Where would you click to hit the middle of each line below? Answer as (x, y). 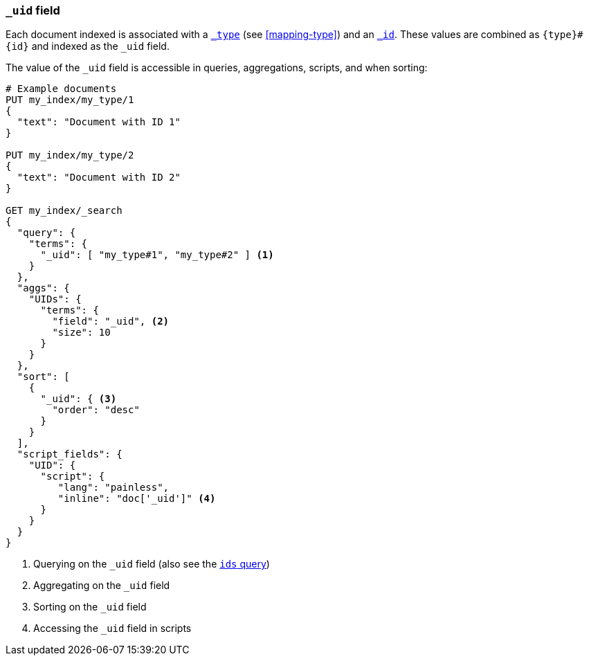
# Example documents (61, 89)
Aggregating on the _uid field (102, 586)
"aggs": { (43, 288)
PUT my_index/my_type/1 (70, 100)
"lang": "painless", (114, 488)
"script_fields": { (70, 454)
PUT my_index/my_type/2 (70, 155)
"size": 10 (81, 333)
